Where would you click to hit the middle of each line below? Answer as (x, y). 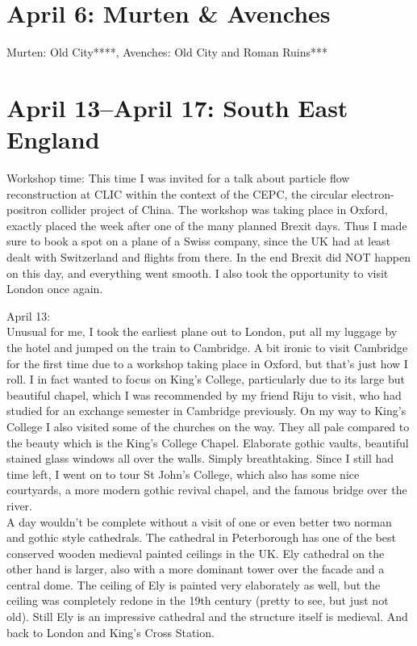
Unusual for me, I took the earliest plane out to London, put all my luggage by (202, 331)
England (53, 139)
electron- (373, 193)
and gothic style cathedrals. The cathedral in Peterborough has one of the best (201, 537)
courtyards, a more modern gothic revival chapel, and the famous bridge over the (207, 490)
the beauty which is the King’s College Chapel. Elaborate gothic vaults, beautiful (208, 442)
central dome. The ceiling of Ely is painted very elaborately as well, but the (194, 584)
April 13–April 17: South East (177, 107)
